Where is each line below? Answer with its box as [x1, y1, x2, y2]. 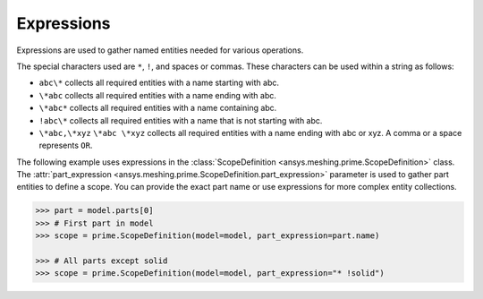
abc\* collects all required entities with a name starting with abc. [38, 77, 279, 89]
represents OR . [38, 140, 93, 151]
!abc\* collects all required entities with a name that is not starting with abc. [38, 115, 323, 125]
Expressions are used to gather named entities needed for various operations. [16, 45, 304, 56]
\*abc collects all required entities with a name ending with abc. [38, 90, 277, 100]
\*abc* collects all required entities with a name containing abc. [38, 103, 277, 114]
